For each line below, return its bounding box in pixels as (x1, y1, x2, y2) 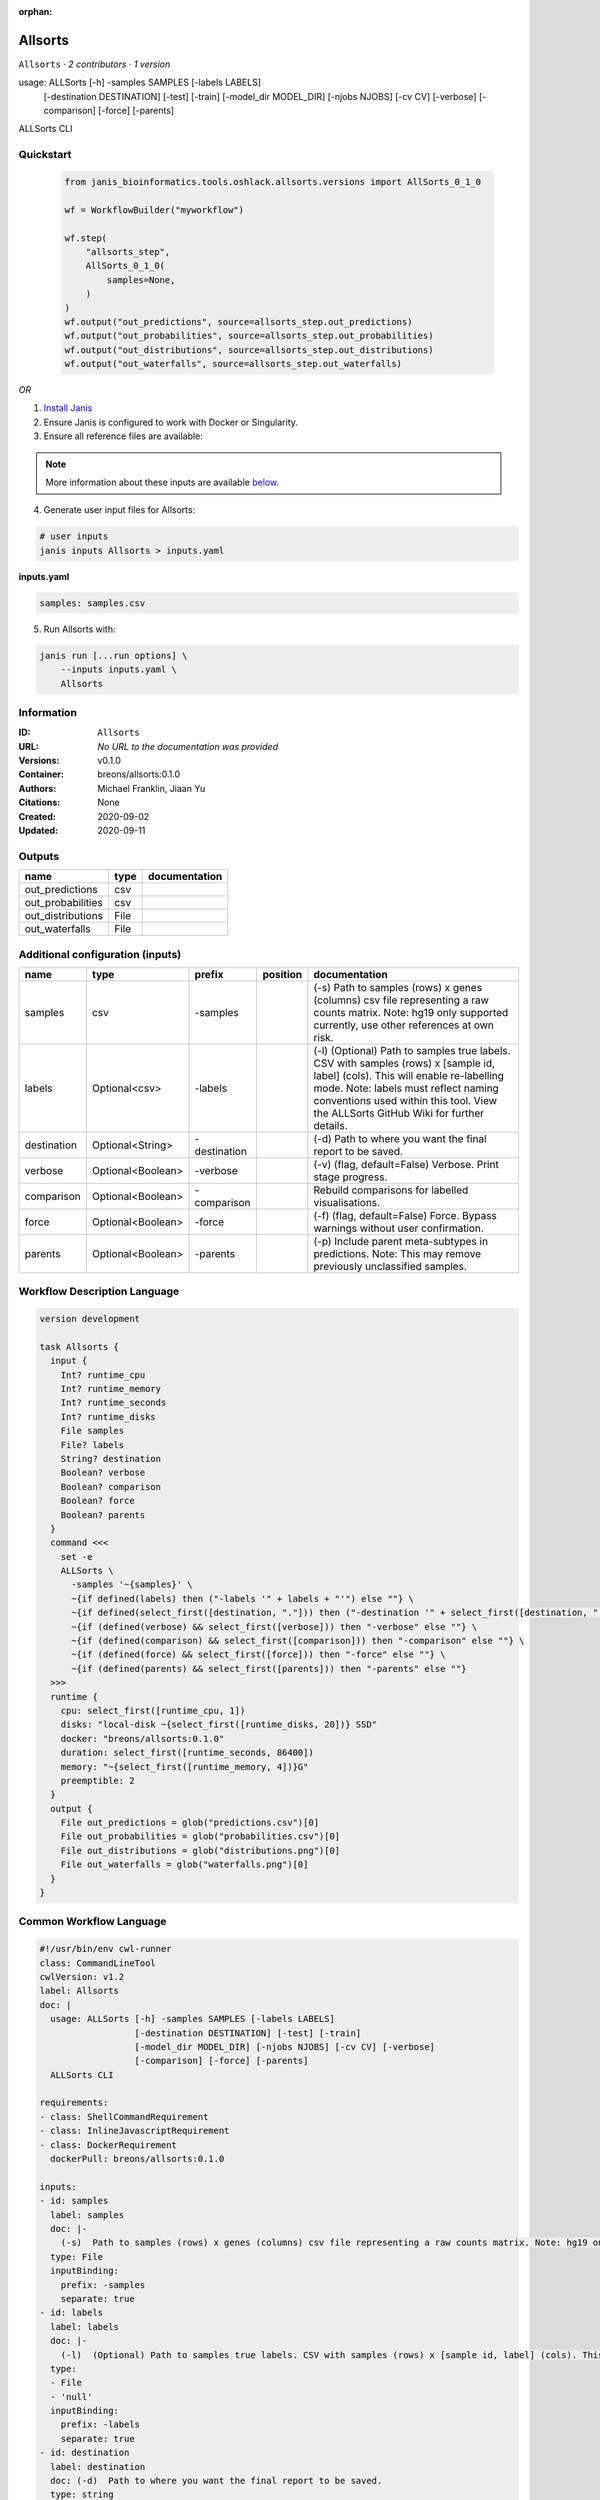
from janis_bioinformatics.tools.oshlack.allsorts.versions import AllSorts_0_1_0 (64, 176, 482, 188)
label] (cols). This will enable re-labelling (313, 1068, 505, 1082)
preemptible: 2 (60, 1775, 135, 1786)
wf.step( (64, 232, 108, 244)
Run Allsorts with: (43, 623, 116, 635)
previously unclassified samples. (313, 1259, 467, 1273)
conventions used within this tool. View (313, 1093, 498, 1107)
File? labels (60, 1439, 125, 1450)
